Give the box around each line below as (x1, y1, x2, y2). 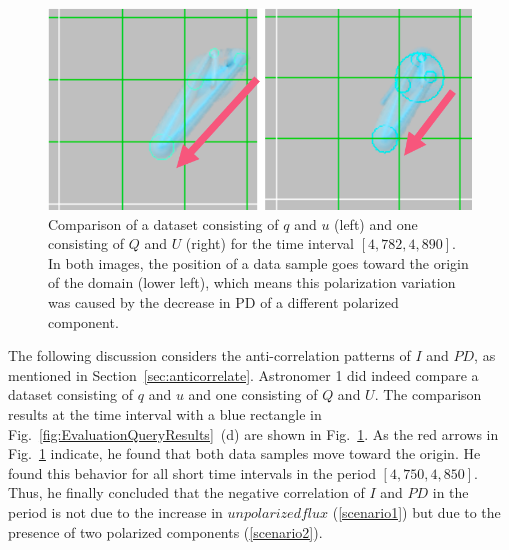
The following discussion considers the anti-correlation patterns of (8, 345, 411, 366)
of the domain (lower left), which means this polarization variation (48, 272, 456, 293)
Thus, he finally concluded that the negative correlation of (8, 482, 365, 503)
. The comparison (374, 384, 482, 405)
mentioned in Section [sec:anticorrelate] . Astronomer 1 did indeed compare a (8, 364, 479, 385)
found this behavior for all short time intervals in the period (8, 462, 376, 483)
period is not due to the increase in (8, 501, 223, 522)
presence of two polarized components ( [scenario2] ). (8, 521, 323, 542)
